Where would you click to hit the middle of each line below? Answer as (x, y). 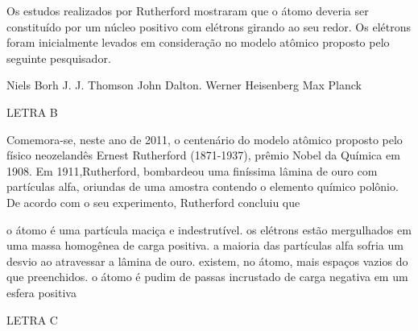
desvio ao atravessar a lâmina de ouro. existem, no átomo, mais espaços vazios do (207, 261)
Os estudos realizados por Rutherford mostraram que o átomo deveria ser (188, 10)
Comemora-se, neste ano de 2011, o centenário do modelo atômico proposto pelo (205, 139)
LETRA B (32, 112)
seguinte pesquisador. (59, 58)
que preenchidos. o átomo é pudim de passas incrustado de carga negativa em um (207, 277)
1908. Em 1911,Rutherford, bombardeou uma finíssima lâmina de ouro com (192, 170)
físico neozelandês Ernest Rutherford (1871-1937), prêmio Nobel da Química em (203, 155)
